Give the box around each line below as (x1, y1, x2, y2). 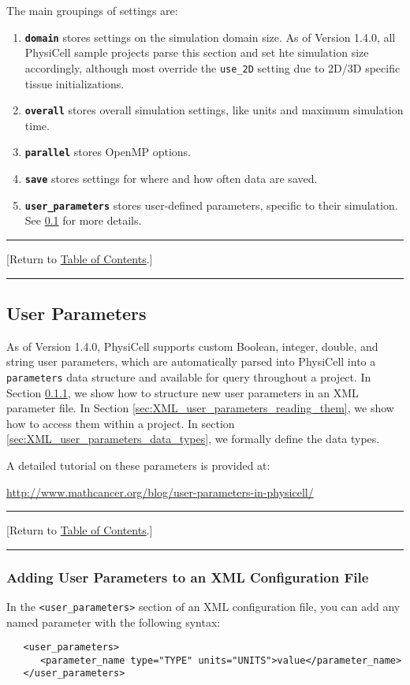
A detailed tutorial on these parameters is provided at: (6, 456, 270, 473)
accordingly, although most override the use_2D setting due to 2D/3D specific (24, 59, 401, 76)
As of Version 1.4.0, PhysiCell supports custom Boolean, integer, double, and (6, 337, 378, 354)
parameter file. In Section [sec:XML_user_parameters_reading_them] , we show (6, 400, 394, 416)
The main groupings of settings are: (6, 2, 178, 18)
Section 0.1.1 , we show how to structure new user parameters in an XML (6, 384, 359, 400)
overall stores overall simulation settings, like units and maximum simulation (24, 102, 404, 118)
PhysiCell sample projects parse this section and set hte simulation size (24, 44, 369, 61)
